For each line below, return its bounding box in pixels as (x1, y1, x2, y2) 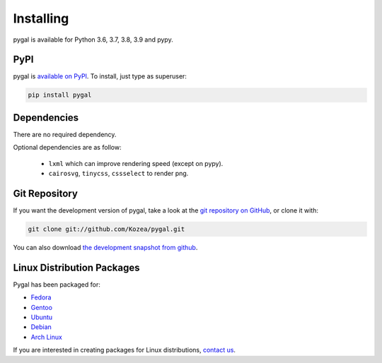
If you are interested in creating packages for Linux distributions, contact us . (13, 346, 236, 355)
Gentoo (30, 303, 53, 311)
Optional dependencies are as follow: (13, 143, 122, 152)
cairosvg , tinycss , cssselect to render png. (48, 169, 189, 178)
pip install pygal (28, 91, 92, 99)
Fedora (30, 293, 52, 302)
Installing (13, 11, 69, 26)
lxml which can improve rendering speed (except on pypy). (48, 159, 224, 167)
